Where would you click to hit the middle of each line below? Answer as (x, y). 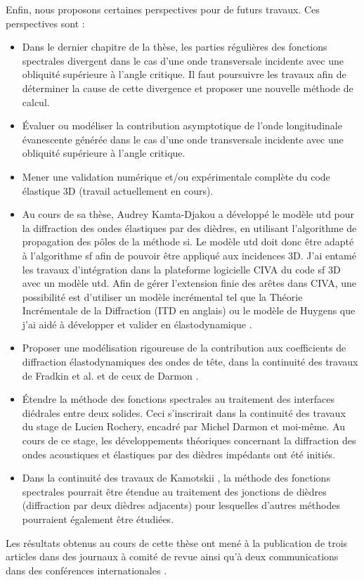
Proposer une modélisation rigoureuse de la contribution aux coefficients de (184, 348)
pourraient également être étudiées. (98, 519)
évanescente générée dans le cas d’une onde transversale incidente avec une (183, 139)
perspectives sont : (45, 23)
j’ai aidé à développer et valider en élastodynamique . (137, 324)
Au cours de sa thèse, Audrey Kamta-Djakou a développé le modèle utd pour (188, 214)
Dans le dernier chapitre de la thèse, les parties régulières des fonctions (175, 47)
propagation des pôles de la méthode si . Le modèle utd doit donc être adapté (188, 241)
